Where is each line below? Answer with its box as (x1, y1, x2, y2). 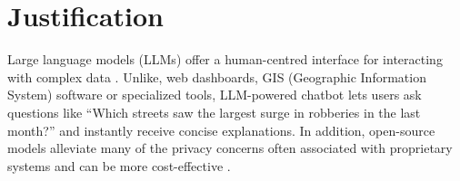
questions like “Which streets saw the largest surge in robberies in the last (7, 102, 421, 121)
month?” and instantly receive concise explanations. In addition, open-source (7, 120, 435, 139)
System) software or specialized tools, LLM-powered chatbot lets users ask (7, 85, 422, 104)
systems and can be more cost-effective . (7, 156, 231, 175)
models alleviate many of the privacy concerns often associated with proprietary (7, 138, 453, 157)
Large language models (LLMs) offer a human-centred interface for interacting (7, 50, 443, 69)
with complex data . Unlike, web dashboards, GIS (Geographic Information (7, 67, 426, 86)
